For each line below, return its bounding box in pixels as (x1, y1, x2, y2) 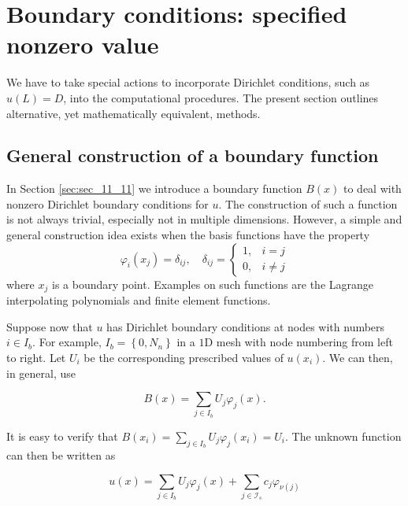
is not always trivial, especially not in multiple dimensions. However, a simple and (6, 211, 402, 227)
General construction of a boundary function (6, 143, 379, 168)
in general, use (6, 364, 76, 381)
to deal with (343, 180, 402, 197)
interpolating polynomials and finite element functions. (6, 292, 271, 308)
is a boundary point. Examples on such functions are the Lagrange (51, 275, 374, 292)
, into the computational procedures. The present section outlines (63, 89, 379, 105)
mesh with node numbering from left (216, 334, 393, 350)
